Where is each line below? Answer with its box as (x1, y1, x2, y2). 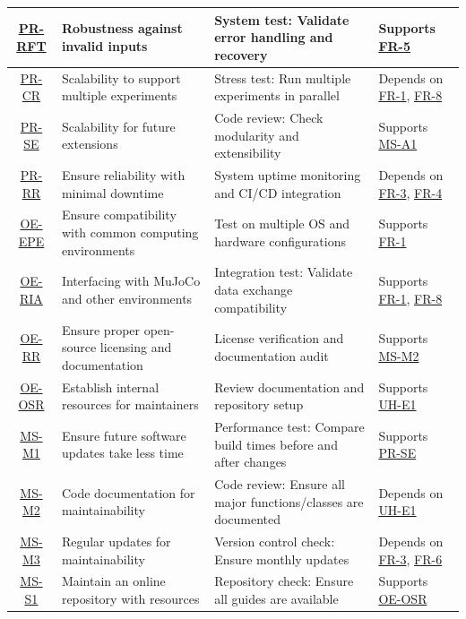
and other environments (61, 288, 193, 307)
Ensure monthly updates (214, 549, 349, 568)
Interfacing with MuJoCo (61, 271, 201, 290)
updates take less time (61, 443, 184, 462)
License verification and (214, 329, 344, 348)
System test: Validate (214, 10, 349, 29)
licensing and (99, 338, 172, 357)
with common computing (61, 223, 199, 242)
